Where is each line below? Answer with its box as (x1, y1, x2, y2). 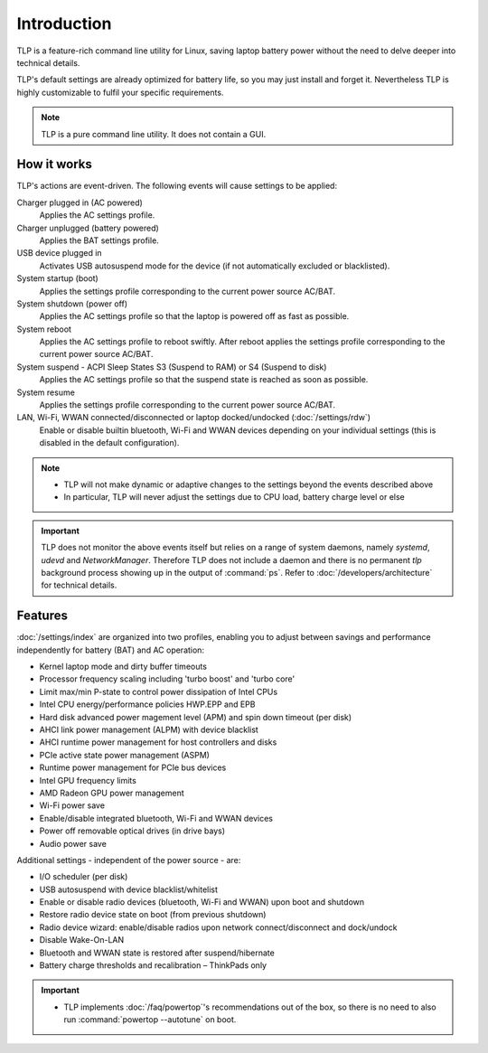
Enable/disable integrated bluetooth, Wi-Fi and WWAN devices (39, 813, 273, 823)
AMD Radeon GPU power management (39, 787, 184, 798)
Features (16, 608, 68, 624)
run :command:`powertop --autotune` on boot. (63, 1014, 237, 1025)
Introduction (16, 14, 112, 33)
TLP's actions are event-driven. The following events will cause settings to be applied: (16, 181, 338, 192)
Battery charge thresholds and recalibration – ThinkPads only (39, 960, 267, 971)
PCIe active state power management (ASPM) (39, 749, 210, 760)
